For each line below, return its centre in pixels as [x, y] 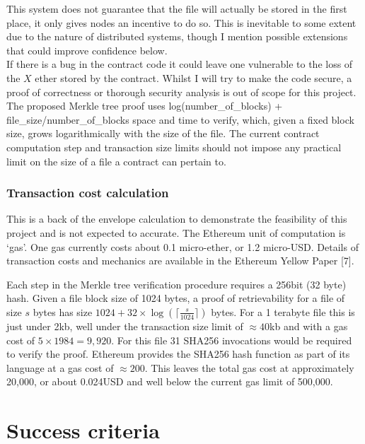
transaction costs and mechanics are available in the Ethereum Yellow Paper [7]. [180, 261]
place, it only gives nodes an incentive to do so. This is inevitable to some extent [181, 22]
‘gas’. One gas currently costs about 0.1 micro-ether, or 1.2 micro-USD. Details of [182, 246]
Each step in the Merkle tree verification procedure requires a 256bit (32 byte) [176, 284]
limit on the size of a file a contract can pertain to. [116, 161]
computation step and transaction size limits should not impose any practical [174, 147]
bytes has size [63, 311]
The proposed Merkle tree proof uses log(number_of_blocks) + [145, 106]
